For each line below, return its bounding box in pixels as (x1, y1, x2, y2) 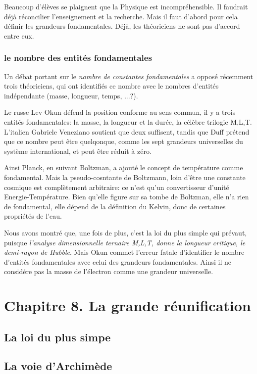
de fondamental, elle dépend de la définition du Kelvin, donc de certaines (4, 201, 226, 211)
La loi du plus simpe (4, 329, 111, 344)
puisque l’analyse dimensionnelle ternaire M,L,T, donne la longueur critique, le (4, 237, 246, 247)
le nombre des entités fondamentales (4, 51, 152, 64)
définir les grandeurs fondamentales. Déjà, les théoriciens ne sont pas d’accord (4, 21, 240, 31)
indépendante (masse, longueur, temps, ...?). (4, 90, 138, 100)
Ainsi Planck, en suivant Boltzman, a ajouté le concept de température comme (4, 162, 243, 173)
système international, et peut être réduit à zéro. (4, 145, 152, 156)
